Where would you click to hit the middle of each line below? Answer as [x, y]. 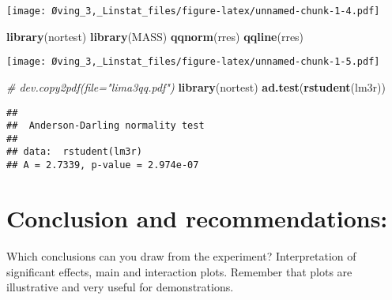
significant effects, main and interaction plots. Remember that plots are [179, 271]
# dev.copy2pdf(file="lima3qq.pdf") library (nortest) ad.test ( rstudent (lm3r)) [196, 86]
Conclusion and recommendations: [197, 217]
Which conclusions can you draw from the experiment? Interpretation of [181, 255]
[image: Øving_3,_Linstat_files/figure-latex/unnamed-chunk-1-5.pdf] [193, 62]
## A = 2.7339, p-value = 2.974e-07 [103, 165]
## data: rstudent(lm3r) [74, 152]
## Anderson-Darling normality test [106, 126]
